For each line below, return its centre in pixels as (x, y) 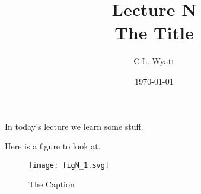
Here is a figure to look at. (53, 146)
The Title (154, 32)
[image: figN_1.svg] (69, 165)
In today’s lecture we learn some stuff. (74, 126)
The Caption (52, 184)
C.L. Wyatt (154, 61)
